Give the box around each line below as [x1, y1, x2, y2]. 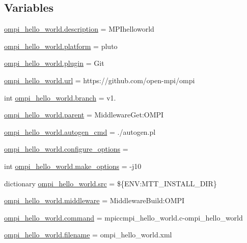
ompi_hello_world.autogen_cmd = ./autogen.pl [4, 126, 156, 137]
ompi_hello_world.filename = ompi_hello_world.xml [4, 229, 172, 240]
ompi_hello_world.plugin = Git [4, 58, 104, 68]
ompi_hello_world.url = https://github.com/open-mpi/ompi [4, 75, 195, 85]
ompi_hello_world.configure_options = [4, 143, 128, 154]
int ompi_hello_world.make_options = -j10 [4, 160, 142, 171]
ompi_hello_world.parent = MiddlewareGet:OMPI [4, 109, 164, 120]
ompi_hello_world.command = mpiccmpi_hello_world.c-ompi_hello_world [4, 212, 243, 223]
